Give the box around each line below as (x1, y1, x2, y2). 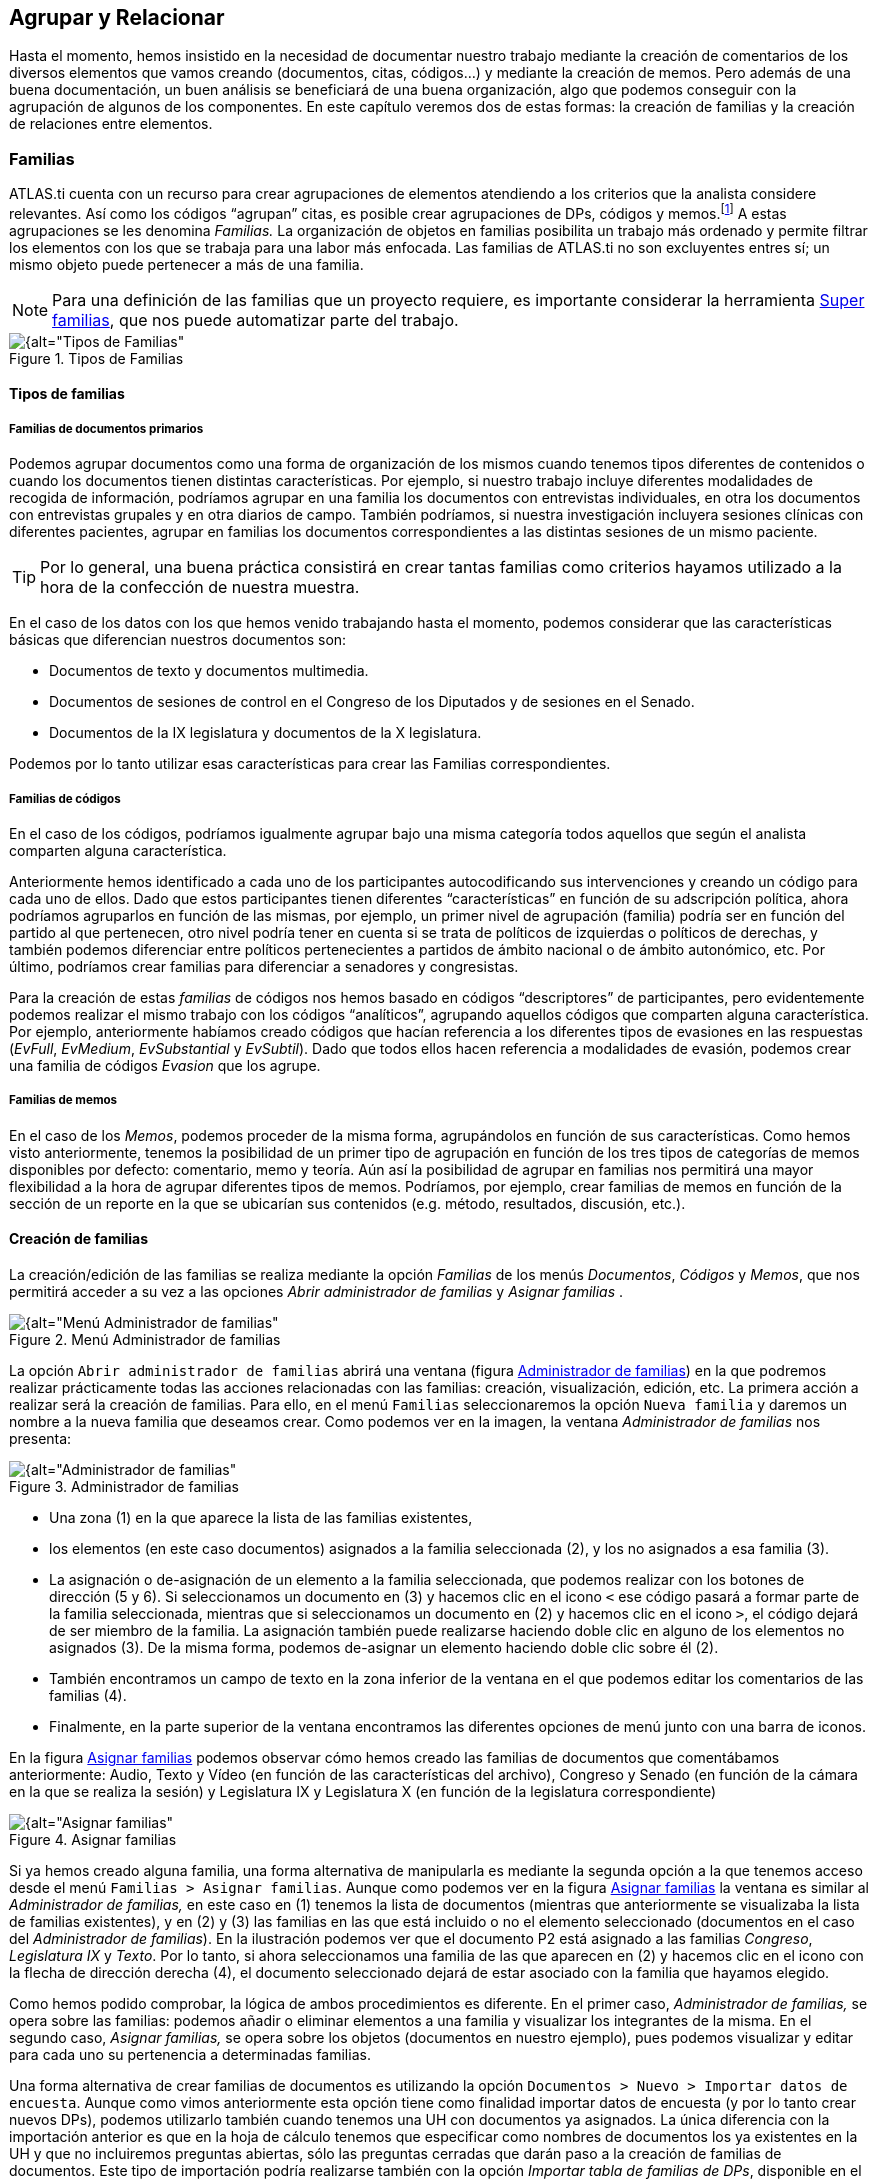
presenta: (9, 1430, 72, 1447)
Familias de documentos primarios (9, 421, 204, 436)
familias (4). (49, 1687, 127, 1704)
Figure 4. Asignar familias (9, 1831, 177, 1848)
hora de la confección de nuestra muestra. (40, 577, 360, 598)
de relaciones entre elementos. (9, 115, 213, 133)
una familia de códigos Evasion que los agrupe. (9, 1057, 321, 1074)
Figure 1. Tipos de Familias (9, 349, 184, 367)
